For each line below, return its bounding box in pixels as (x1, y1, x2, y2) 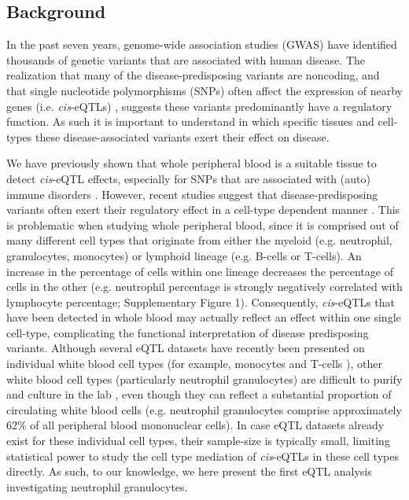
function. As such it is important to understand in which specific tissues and (6, 113, 374, 130)
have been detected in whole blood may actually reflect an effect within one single (6, 309, 401, 325)
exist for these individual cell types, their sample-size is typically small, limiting (6, 432, 390, 449)
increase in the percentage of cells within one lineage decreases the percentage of (6, 263, 393, 279)
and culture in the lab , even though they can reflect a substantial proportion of (6, 386, 392, 403)
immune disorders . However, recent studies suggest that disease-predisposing (6, 186, 378, 202)
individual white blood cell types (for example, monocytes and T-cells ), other (6, 355, 382, 372)
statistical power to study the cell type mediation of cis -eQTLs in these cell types (6, 447, 399, 464)
